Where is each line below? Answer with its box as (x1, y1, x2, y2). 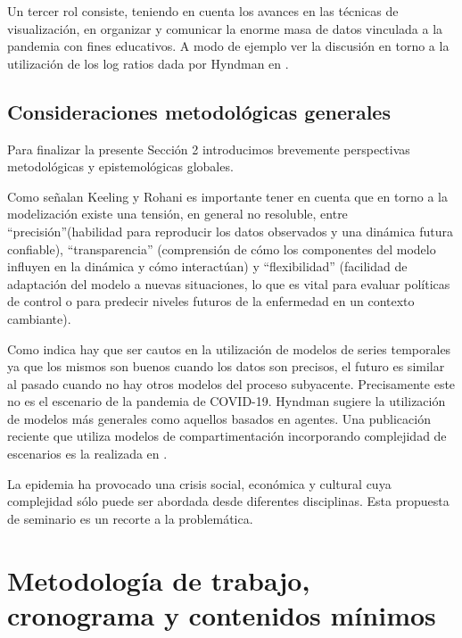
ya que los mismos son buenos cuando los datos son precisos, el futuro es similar (7, 357, 445, 376)
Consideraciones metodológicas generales (7, 97, 391, 125)
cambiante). (7, 309, 71, 327)
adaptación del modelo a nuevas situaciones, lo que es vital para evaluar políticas (7, 274, 450, 293)
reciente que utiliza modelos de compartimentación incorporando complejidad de (7, 427, 447, 445)
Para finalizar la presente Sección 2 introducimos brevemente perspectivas (7, 139, 410, 158)
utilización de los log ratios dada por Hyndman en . (7, 54, 289, 72)
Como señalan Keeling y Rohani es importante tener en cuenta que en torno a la (7, 186, 448, 205)
